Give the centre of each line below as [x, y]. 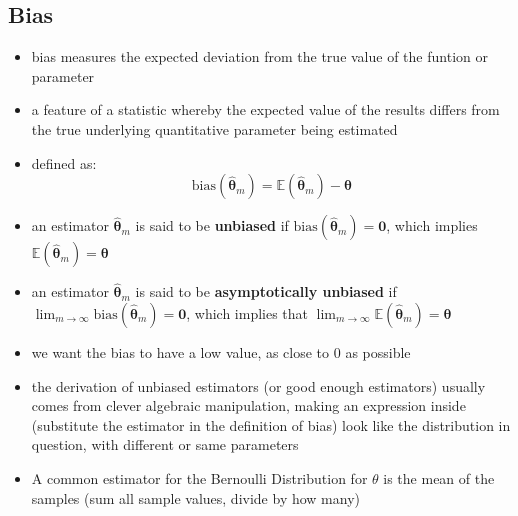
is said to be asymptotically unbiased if [266, 291]
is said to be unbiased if [212, 225]
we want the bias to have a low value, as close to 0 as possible [221, 351]
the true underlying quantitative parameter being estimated [214, 128]
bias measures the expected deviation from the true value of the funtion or [259, 56]
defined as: [64, 162]
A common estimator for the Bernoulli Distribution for [199, 477]
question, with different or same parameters [165, 444]
